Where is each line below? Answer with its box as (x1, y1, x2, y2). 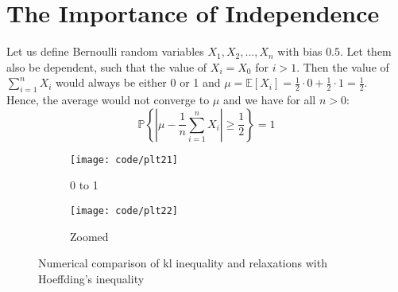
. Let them (340, 43, 392, 60)
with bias (277, 43, 323, 60)
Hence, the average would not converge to (6, 91, 210, 108)
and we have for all (222, 91, 316, 108)
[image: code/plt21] (70, 154, 179, 165)
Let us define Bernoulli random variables (6, 43, 204, 60)
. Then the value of (296, 58, 389, 75)
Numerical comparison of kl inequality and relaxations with (38, 255, 327, 271)
